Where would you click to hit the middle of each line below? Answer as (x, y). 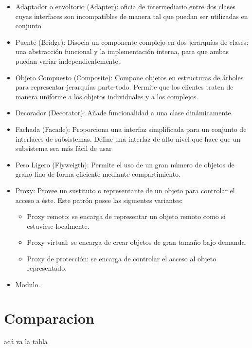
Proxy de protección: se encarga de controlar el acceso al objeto (122, 258)
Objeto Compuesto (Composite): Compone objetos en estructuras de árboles (129, 77)
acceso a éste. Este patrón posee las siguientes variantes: (99, 200)
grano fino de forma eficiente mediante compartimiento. (98, 174)
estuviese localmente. (58, 226)
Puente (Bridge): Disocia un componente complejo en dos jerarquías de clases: (132, 42)
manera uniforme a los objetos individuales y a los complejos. (107, 96)
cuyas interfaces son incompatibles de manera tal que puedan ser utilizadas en (132, 16)
